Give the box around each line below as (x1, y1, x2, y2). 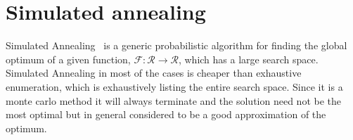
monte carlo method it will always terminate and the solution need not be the (6, 93, 341, 108)
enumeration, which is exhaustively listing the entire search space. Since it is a (6, 79, 343, 94)
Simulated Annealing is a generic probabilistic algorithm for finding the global (6, 38, 347, 53)
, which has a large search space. (178, 51, 319, 66)
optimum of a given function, (6, 51, 131, 66)
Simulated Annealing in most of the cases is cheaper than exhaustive (6, 65, 302, 80)
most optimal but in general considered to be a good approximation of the (6, 107, 326, 122)
